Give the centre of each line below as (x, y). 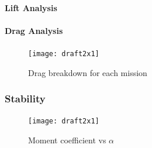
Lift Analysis (31, 7)
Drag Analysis (34, 30)
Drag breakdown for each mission (88, 72)
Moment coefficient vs (67, 140)
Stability (25, 99)
